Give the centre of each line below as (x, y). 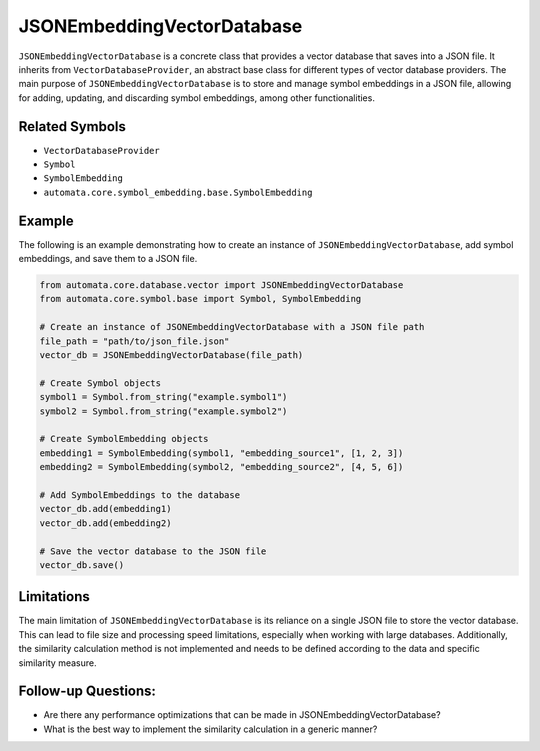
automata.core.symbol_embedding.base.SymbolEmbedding (178, 192)
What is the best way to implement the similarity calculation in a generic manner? (210, 729)
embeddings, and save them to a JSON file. (108, 259)
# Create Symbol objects (100, 383)
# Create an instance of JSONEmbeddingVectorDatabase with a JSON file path (232, 327)
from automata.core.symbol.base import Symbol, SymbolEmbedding (200, 299)
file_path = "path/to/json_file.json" (134, 341)
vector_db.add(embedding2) (105, 523)
